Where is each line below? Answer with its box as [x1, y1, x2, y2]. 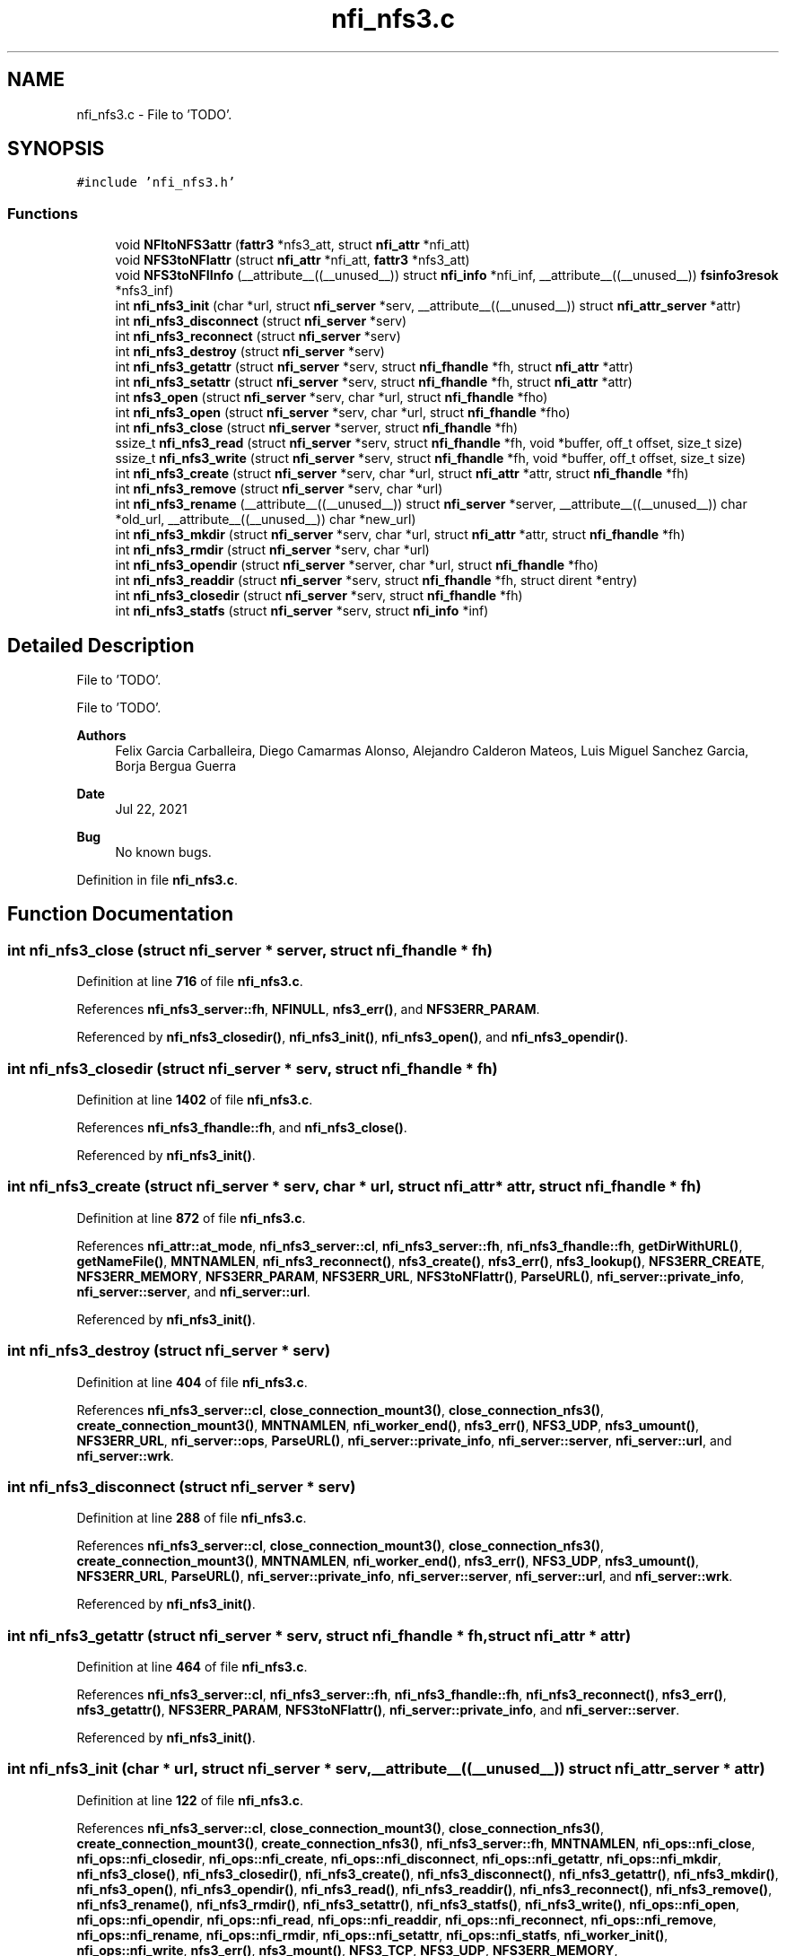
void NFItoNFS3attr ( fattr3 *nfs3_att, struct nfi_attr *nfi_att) [115, 237, 470, 253]
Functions [7, 204, 78, 223]
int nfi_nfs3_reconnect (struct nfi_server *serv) [115, 328, 401, 345]
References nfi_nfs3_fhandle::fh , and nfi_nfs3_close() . [76, 1120, 407, 1135]
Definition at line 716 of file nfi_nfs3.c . [76, 974, 303, 990]
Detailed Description [7, 633, 195, 657]
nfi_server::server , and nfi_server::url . [76, 1283, 310, 1299]
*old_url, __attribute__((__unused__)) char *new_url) [115, 511, 416, 528]
